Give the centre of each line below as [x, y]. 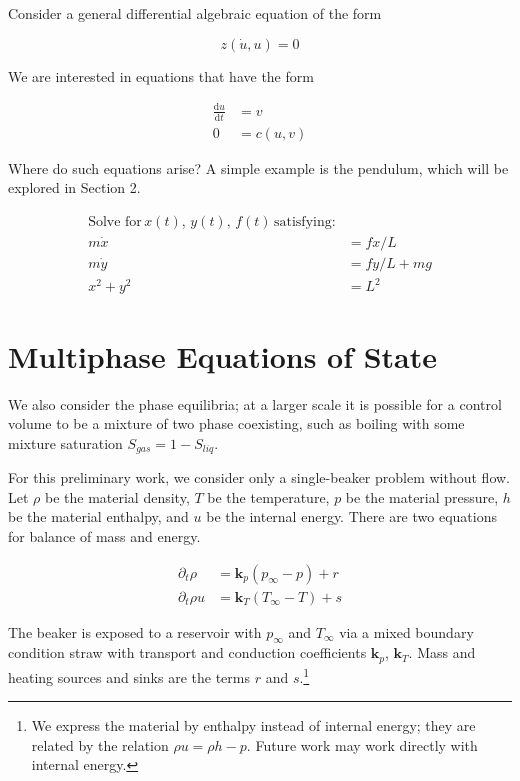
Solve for [115, 221]
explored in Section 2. [74, 187]
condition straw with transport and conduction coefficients [187, 652]
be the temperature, [268, 496]
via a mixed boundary [406, 631]
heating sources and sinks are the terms [129, 676]
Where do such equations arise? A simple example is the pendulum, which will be [258, 167]
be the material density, [117, 496]
